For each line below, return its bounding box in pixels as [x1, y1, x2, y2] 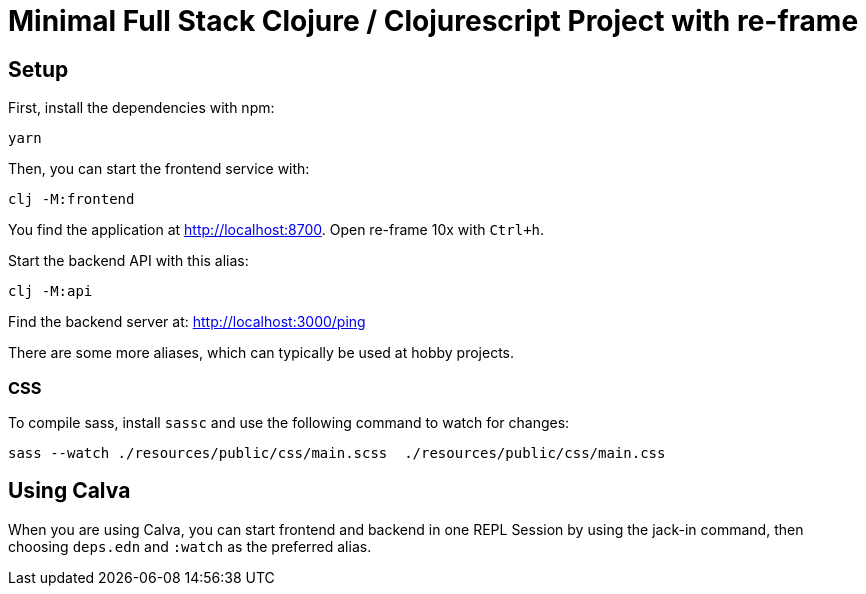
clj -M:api [8, 283, 93, 300]
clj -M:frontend [8, 191, 135, 208]
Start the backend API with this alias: [8, 252, 249, 270]
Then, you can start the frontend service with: [8, 160, 310, 178]
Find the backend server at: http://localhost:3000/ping [8, 313, 366, 331]
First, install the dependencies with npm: [8, 99, 275, 117]
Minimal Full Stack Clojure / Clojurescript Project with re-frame [8, 4, 859, 38]
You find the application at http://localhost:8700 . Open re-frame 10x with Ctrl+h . [8, 221, 545, 239]
